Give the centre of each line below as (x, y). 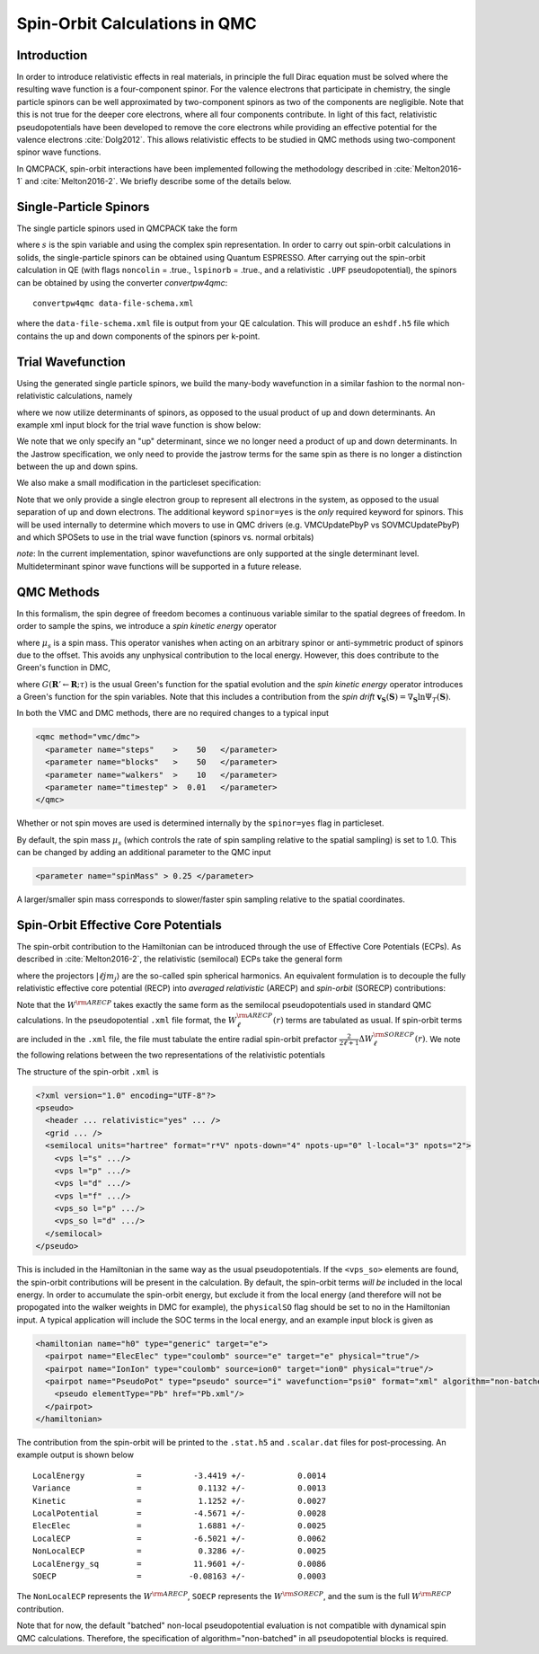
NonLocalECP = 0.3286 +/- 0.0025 (180, 1551)
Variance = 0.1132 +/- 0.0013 (180, 1488)
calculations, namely (94, 396)
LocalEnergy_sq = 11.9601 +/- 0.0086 (180, 1564)
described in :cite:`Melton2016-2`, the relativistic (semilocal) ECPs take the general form (180, 959)
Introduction (52, 55)
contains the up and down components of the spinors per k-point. (138, 336)
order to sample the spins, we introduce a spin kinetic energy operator (147, 626)
